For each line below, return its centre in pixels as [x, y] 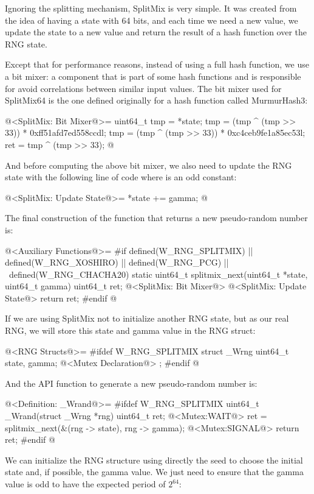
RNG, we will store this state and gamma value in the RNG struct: [130, 330]
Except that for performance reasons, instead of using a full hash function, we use [157, 64]
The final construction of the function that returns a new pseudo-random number [156, 218]
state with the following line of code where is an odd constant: [121, 177]
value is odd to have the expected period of [85, 484]
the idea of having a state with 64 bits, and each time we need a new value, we [152, 20]
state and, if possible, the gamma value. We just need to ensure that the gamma [154, 472]
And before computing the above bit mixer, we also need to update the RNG [148, 165]
